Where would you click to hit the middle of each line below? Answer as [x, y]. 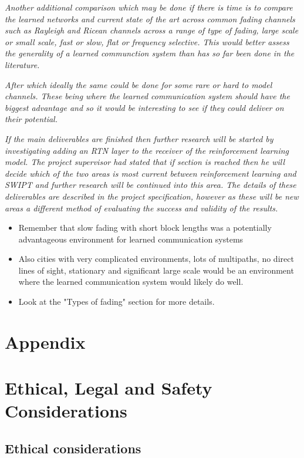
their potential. [31, 119]
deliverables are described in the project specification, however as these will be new [152, 196]
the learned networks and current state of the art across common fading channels [150, 18]
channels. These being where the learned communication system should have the [147, 96]
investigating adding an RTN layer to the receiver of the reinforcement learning [147, 150]
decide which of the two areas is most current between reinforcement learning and [151, 173]
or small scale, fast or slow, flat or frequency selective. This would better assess [147, 41]
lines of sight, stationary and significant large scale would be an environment [156, 270]
